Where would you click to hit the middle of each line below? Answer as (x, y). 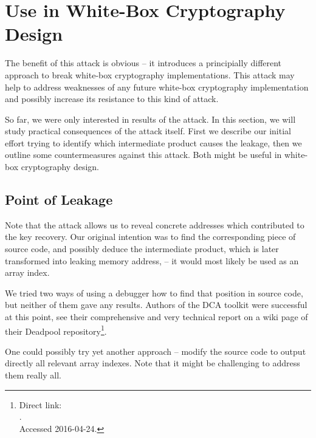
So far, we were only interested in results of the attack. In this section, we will (150, 119)
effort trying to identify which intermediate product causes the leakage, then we (153, 142)
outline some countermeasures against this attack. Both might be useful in (143, 155)
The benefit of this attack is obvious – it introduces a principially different (143, 63)
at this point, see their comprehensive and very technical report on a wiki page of (156, 317)
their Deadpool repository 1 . (56, 330)
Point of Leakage (59, 200)
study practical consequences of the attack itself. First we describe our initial (148, 131)
